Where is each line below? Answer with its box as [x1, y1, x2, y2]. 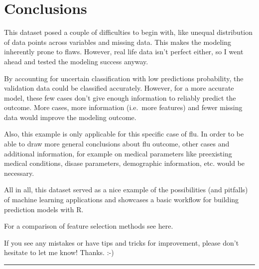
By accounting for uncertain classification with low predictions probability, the [4, 73, 244, 83]
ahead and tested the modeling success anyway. [4, 56, 148, 66]
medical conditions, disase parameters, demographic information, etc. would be [4, 158, 245, 168]
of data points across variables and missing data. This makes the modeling [4, 36, 232, 47]
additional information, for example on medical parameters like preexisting [4, 148, 232, 158]
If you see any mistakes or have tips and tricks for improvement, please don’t [4, 237, 239, 248]
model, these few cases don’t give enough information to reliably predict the [4, 92, 236, 103]
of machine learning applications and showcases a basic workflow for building [4, 194, 239, 205]
